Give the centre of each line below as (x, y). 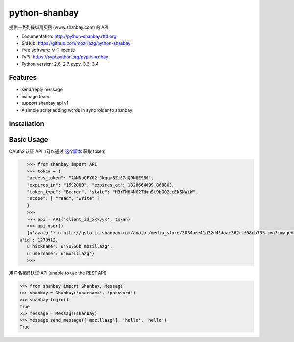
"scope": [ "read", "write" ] (63, 199)
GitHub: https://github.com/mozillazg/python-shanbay (76, 43)
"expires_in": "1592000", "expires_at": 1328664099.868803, (101, 185)
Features (23, 78)
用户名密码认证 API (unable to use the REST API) (58, 273)
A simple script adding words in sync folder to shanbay (77, 110)
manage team (35, 96)
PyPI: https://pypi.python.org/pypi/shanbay (65, 57)
